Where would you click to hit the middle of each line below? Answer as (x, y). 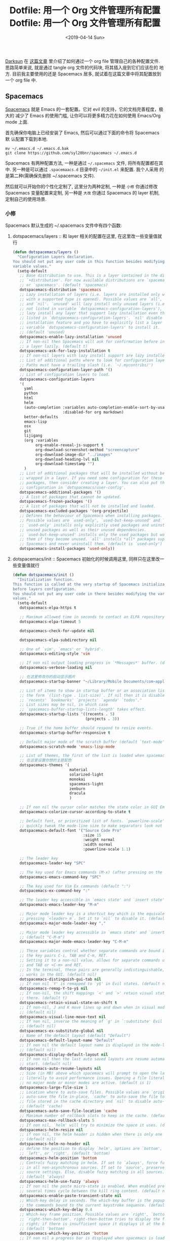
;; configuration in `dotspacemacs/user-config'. (73, 487)
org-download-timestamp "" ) (65, 464)
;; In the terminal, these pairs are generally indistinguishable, (92, 970)
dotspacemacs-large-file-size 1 (54, 1087)
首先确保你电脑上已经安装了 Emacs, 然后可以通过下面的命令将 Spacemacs (82, 133)
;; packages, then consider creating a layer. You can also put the (93, 483)
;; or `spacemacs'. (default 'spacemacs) (64, 285)
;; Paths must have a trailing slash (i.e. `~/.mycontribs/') (86, 365)
